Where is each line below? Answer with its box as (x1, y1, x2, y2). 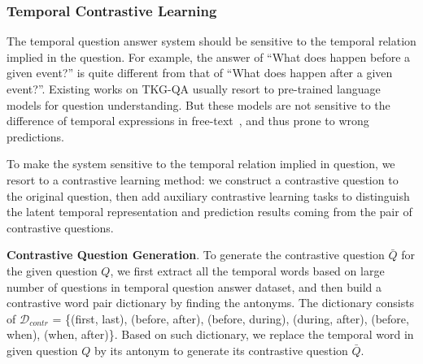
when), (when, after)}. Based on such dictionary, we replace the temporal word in (7, 326, 414, 343)
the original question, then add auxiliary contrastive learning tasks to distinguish (7, 187, 410, 204)
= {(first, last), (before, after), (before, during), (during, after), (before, (52, 310, 409, 327)
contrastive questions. (7, 219, 114, 236)
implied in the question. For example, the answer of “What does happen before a (7, 48, 411, 65)
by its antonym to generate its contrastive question (94, 341, 348, 358)
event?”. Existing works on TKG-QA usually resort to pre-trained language (7, 80, 381, 97)
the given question (7, 262, 98, 279)
